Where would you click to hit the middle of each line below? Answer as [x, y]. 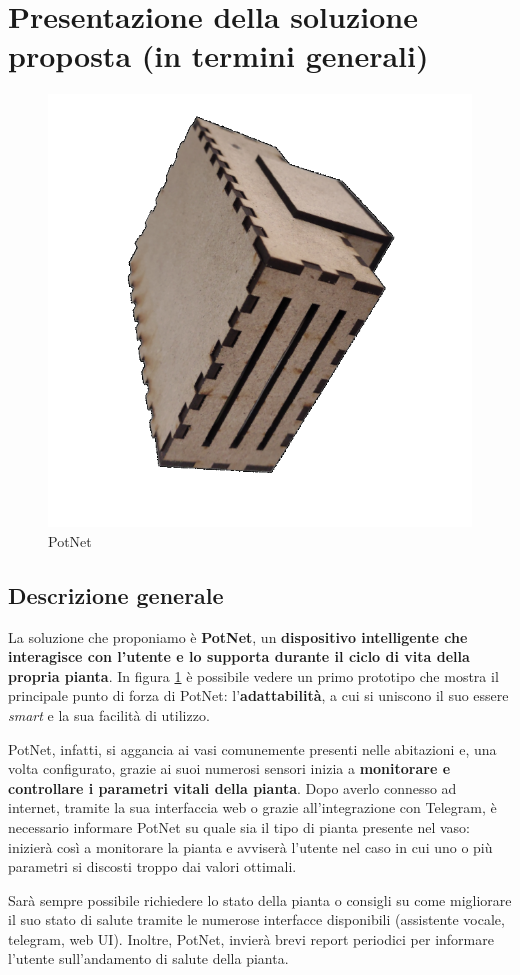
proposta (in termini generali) [218, 55]
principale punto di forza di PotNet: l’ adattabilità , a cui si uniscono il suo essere [258, 695]
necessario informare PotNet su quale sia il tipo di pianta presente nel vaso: [239, 826]
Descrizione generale [116, 594]
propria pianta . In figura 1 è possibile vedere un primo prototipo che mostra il [253, 675]
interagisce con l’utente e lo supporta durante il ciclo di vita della [239, 656]
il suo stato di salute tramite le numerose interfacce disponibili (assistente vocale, [256, 919]
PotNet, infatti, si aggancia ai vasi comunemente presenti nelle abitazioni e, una [252, 748]
